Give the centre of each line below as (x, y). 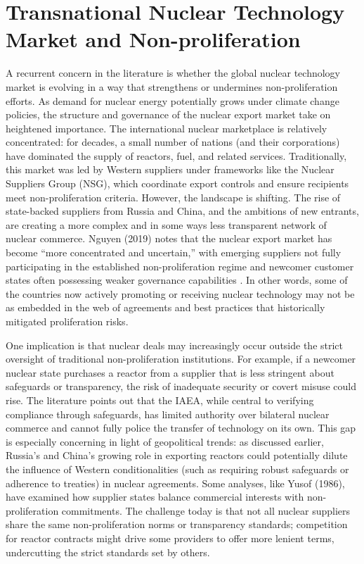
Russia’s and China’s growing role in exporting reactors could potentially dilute (177, 455)
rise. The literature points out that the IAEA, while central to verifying (160, 400)
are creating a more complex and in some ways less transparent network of (166, 224)
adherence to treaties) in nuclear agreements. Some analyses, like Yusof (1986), (175, 483)
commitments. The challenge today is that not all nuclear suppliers (206, 510)
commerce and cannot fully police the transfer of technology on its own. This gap (181, 428)
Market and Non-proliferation (153, 39)
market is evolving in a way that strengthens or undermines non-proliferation (172, 86)
